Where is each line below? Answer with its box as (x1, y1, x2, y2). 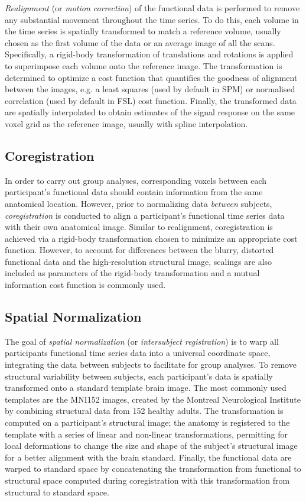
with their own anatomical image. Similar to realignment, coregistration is (5, 221, 273, 233)
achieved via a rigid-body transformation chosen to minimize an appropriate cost (5, 232, 298, 244)
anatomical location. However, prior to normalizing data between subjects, (5, 197, 272, 209)
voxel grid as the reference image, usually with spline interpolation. (5, 117, 248, 129)
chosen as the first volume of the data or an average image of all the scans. (5, 36, 275, 48)
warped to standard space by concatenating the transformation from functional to (5, 462, 301, 475)
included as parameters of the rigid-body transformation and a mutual (5, 267, 260, 279)
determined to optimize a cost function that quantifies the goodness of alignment (5, 71, 298, 83)
